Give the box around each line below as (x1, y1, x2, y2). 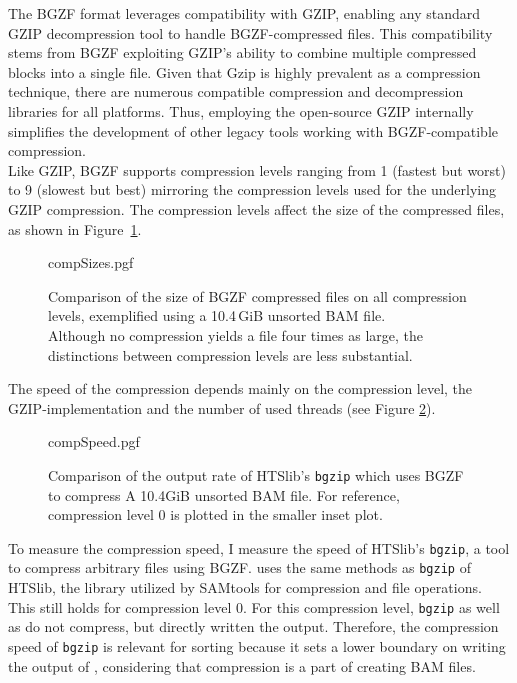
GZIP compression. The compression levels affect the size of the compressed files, (8, 198, 505, 219)
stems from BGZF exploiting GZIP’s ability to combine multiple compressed (8, 42, 477, 63)
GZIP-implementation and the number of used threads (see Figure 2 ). (8, 397, 436, 418)
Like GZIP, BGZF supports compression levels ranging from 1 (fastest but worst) (8, 159, 506, 180)
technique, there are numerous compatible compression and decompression (8, 81, 464, 102)
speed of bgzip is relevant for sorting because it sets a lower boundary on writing (8, 635, 506, 656)
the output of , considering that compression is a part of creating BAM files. (8, 655, 476, 676)
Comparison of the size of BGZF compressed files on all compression (48, 285, 467, 306)
